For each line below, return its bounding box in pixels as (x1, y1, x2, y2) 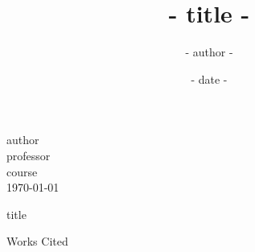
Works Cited (6, 233, 68, 250)
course (6, 163, 38, 180)
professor (6, 147, 51, 163)
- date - (191, 70, 228, 87)
